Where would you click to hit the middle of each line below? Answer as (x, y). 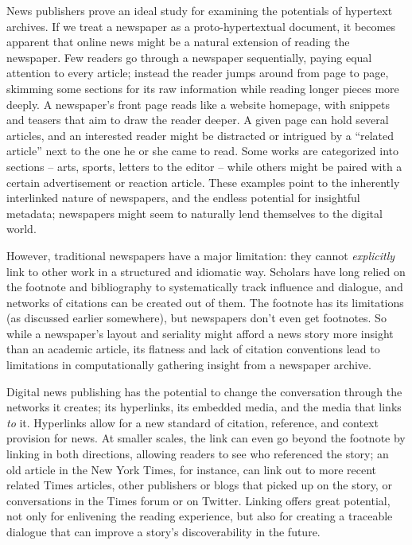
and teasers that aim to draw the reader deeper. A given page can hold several (198, 120)
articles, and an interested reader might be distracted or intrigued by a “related (200, 135)
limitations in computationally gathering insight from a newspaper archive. (189, 365)
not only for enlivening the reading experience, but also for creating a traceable (200, 516)
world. (21, 229)
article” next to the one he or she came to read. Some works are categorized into (203, 151)
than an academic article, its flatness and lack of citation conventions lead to (193, 349)
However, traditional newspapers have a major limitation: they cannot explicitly (201, 255)
